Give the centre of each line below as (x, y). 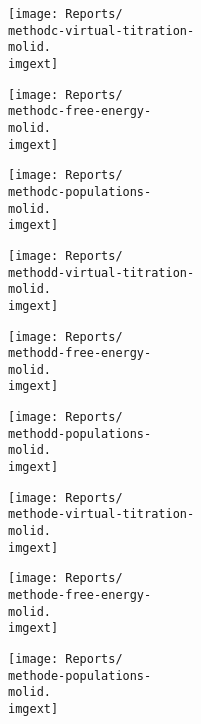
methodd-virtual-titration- (101, 272)
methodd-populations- (80, 433)
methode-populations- (80, 675)
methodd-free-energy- (80, 353)
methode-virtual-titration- (101, 514)
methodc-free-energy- (80, 111)
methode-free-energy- (80, 595)
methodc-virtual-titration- (101, 30)
